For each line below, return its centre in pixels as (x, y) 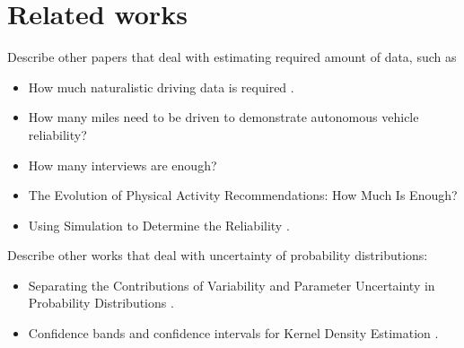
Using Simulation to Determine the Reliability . (159, 225)
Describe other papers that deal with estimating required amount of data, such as (232, 57)
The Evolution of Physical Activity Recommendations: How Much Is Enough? (243, 195)
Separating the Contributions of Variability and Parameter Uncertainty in (232, 285)
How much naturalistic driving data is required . (161, 87)
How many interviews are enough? (123, 165)
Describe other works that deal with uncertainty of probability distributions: (218, 255)
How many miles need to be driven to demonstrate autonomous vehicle (223, 117)
